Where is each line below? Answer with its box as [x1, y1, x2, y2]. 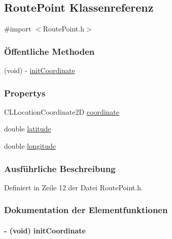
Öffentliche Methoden [4, 45, 95, 57]
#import [4, 23, 31, 34]
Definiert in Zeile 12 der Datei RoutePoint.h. [4, 182, 143, 192]
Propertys [4, 86, 46, 99]
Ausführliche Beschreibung [4, 162, 116, 175]
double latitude [4, 123, 51, 134]
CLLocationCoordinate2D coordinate [4, 106, 120, 117]
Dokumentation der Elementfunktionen [4, 203, 168, 216]
